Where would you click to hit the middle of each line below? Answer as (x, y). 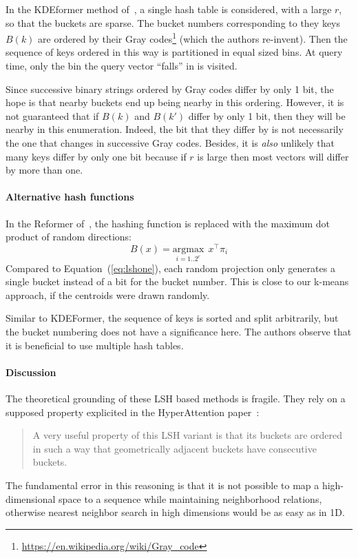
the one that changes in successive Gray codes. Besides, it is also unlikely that (170, 143)
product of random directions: (69, 237)
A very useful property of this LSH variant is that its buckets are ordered (188, 435)
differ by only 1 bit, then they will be (267, 115)
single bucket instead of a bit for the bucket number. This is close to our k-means (177, 281)
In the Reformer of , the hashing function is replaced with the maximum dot (168, 223)
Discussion (31, 372)
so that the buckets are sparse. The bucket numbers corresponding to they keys (173, 22)
